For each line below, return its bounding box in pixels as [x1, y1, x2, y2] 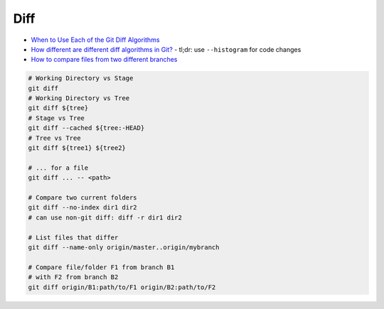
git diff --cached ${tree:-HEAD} [28, 124, 145, 132]
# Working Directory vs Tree [28, 94, 130, 102]
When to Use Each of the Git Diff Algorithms [31, 36, 160, 44]
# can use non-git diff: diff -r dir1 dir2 [28, 213, 183, 222]
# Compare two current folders [28, 194, 138, 202]
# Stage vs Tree [28, 114, 85, 122]
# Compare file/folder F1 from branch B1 [28, 263, 175, 271]
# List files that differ [28, 233, 119, 242]
